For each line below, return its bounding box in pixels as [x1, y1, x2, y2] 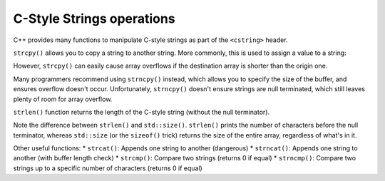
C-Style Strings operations [13, 11, 175, 26]
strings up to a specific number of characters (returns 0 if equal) [13, 164, 202, 172]
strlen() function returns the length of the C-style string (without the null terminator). [13, 108, 270, 116]
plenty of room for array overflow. [13, 95, 113, 103]
